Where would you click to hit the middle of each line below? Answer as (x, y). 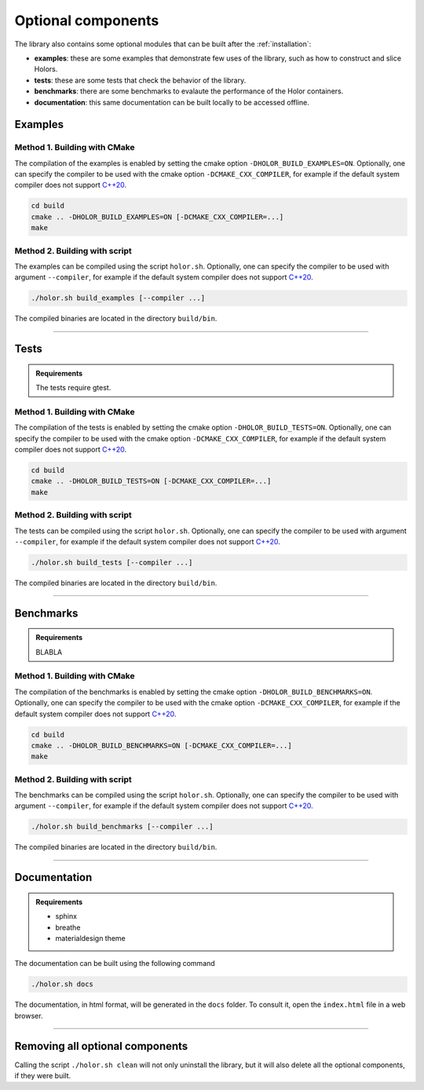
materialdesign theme (90, 938)
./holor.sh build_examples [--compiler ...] (118, 298)
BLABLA (49, 652)
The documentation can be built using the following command (115, 964)
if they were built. (43, 1076)
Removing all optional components (101, 1046)
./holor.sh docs (62, 984)
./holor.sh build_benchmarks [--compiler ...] (122, 827)
